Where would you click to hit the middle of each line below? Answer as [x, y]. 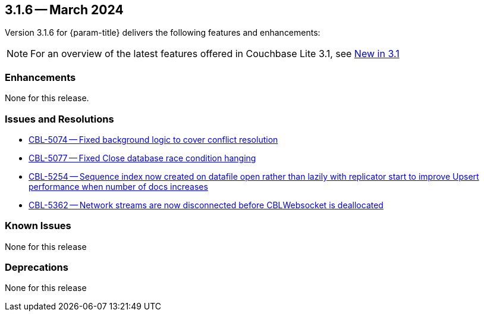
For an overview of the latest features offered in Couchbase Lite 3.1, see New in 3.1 [215, 54]
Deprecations [37, 267]
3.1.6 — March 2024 [64, 10]
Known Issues [38, 226]
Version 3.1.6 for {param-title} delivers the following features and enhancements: [163, 33]
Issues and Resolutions [59, 119]
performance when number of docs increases [118, 186]
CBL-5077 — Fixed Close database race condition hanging [142, 158]
